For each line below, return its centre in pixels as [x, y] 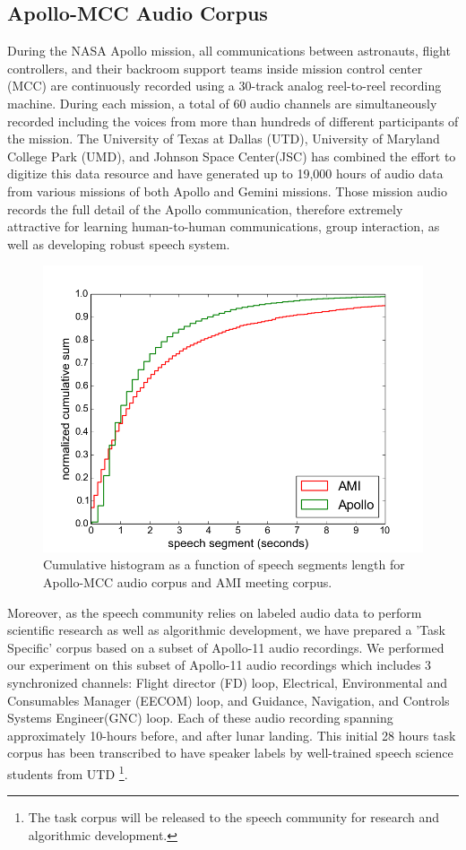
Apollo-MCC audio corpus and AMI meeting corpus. [188, 582]
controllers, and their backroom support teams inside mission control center [215, 68]
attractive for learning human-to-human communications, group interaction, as [224, 226]
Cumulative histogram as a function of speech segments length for [224, 564]
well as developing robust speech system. [119, 243]
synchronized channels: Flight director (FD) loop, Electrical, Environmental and [227, 683]
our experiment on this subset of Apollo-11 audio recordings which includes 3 [220, 665]
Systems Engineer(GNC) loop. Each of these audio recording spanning [200, 718]
